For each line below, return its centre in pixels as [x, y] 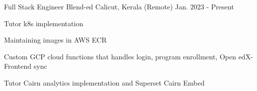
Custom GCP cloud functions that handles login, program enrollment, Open [120, 56]
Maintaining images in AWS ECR [55, 40]
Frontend [18, 66]
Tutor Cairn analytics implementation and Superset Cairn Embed [104, 82]
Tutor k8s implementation [44, 23]
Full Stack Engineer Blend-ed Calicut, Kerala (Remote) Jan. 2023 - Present [119, 6]
